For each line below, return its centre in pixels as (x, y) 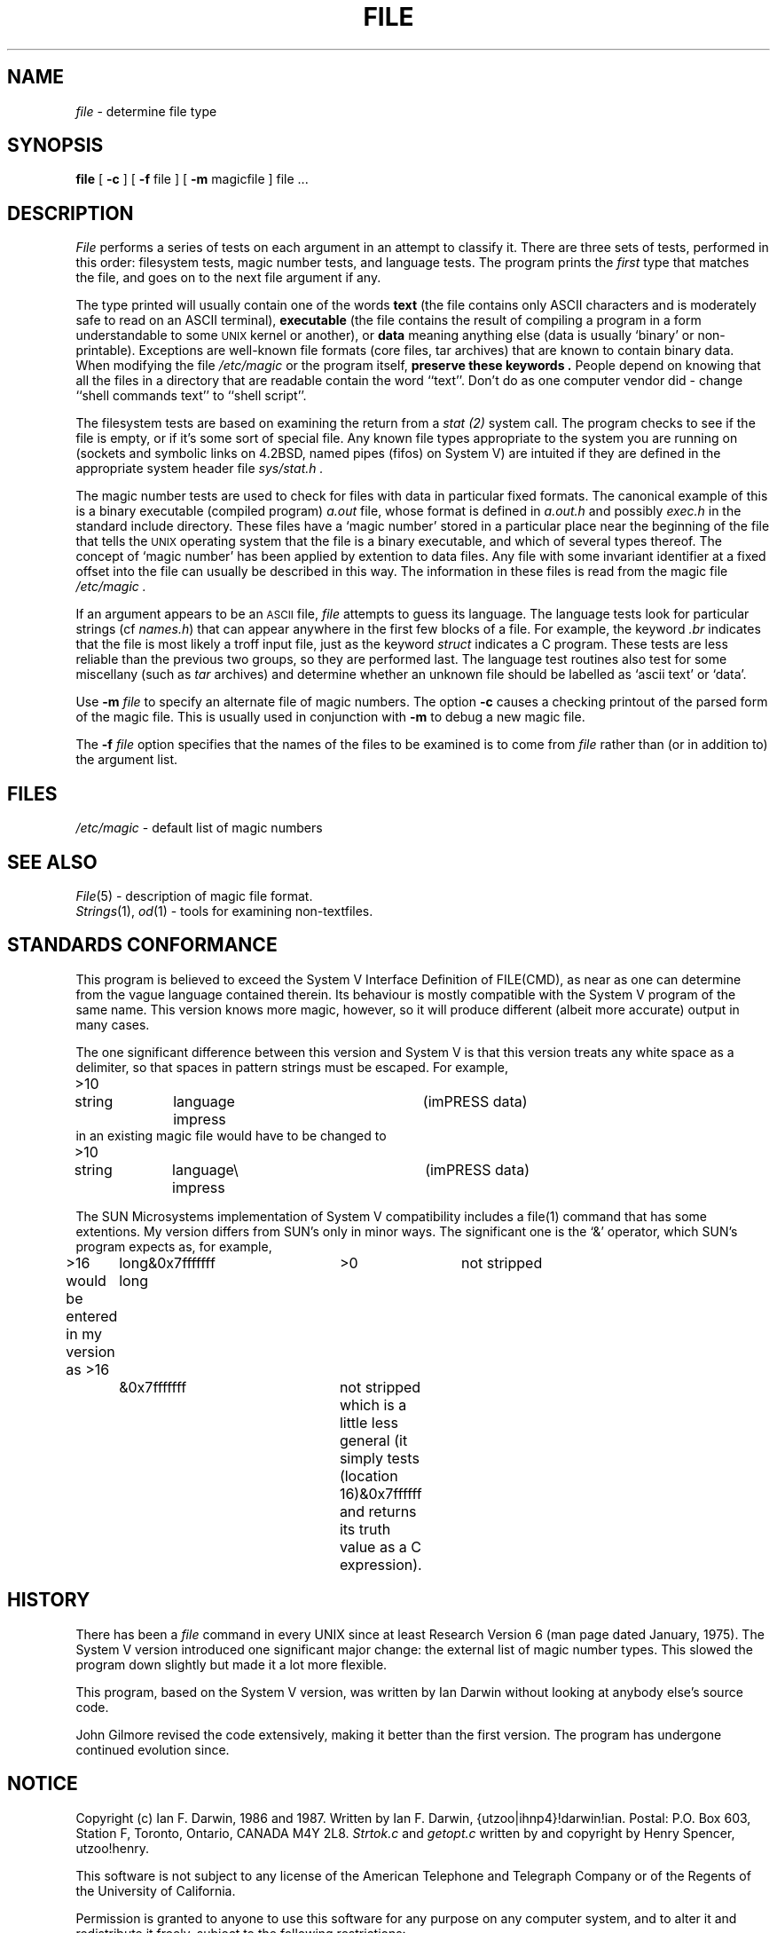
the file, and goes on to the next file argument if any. (228, 278)
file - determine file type (146, 111)
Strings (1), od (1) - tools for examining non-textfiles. (224, 911)
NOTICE (43, 1784)
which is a (373, 1404)
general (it (373, 1440)
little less (369, 1422)
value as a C (381, 1546)
